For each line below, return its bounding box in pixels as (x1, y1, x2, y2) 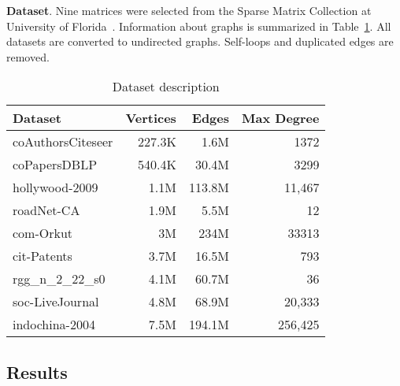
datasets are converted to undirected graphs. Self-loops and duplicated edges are (6, 33, 394, 50)
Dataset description (112, 77, 220, 96)
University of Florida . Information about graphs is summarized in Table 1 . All (6, 17, 391, 34)
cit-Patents (13, 247, 72, 265)
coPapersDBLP (13, 155, 98, 174)
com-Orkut (13, 224, 73, 243)
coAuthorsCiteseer (13, 132, 113, 151)
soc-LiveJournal (13, 292, 99, 311)
